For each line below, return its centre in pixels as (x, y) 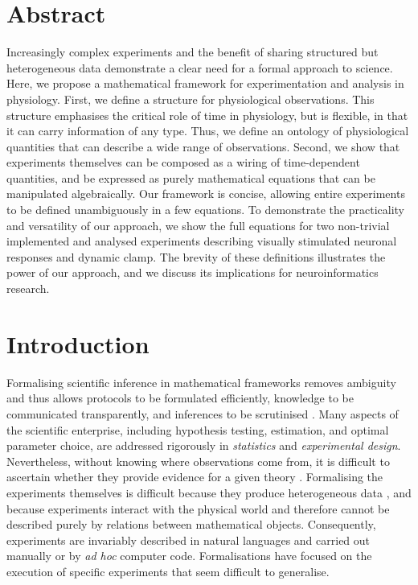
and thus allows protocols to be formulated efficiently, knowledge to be (180, 398)
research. (28, 288)
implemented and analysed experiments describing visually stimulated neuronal (202, 241)
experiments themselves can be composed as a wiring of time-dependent (183, 162)
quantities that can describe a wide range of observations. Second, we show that (203, 146)
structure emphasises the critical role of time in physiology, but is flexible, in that (207, 115)
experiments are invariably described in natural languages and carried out (189, 540)
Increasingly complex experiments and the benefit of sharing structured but (193, 52)
